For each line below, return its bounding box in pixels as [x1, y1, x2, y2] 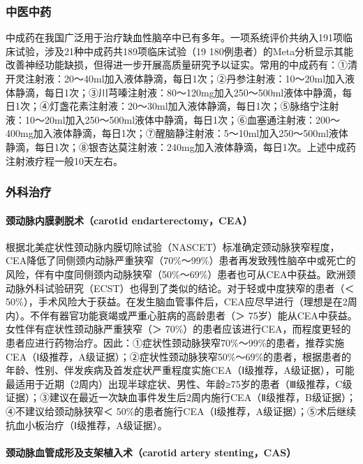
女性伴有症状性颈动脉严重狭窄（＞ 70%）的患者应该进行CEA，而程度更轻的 [6, 321, 351, 336]
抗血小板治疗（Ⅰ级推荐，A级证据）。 [6, 417, 168, 432]
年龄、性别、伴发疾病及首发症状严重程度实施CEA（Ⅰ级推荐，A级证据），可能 [6, 363, 355, 377]
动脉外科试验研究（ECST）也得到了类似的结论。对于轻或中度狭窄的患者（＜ [6, 280, 355, 295]
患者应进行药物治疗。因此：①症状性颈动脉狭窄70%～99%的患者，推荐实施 [6, 335, 345, 349]
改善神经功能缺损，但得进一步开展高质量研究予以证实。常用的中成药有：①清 [6, 57, 357, 72]
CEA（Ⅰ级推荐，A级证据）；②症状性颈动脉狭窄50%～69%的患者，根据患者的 [6, 349, 352, 363]
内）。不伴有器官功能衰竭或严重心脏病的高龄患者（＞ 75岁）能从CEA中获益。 [6, 307, 357, 322]
